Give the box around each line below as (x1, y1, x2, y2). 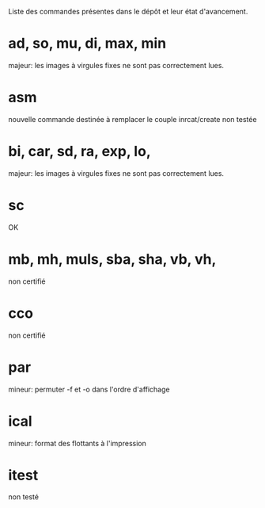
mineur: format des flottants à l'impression (8, 438, 146, 448)
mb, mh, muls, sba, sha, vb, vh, (8, 250, 217, 268)
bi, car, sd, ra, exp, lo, (8, 143, 152, 161)
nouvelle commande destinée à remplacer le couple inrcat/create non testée (8, 114, 257, 124)
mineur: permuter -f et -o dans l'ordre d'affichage (8, 384, 170, 394)
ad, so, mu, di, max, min (8, 35, 167, 52)
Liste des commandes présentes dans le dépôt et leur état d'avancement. (8, 7, 248, 16)
